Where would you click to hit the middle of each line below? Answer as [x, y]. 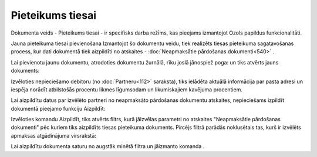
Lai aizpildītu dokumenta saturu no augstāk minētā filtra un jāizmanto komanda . [108, 146]
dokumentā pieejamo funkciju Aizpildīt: [58, 108]
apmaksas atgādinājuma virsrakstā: [54, 135]
